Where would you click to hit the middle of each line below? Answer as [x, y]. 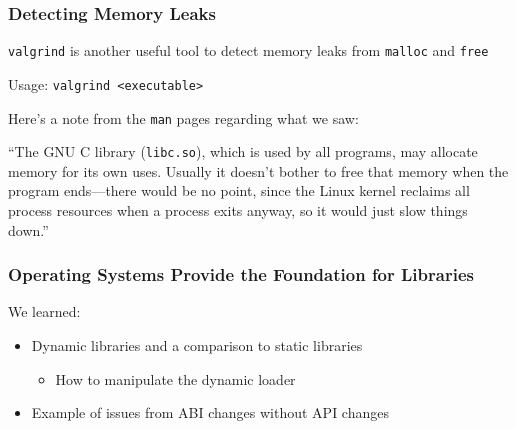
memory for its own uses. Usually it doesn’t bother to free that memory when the [258, 170]
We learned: [44, 311]
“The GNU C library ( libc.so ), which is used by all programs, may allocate [243, 151]
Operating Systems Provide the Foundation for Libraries [241, 274]
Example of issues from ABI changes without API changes [210, 412]
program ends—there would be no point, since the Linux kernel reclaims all [239, 190]
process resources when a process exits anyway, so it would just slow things [238, 210]
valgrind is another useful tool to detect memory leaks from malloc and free [248, 50]
